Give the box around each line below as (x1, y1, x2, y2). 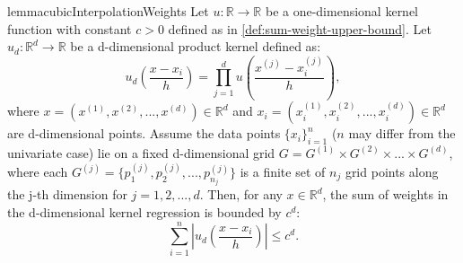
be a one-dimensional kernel (265, 2, 419, 20)
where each (7, 162, 68, 181)
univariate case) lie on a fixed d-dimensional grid (7, 143, 275, 162)
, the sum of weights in (322, 185, 449, 204)
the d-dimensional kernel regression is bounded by (7, 203, 282, 222)
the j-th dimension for (7, 185, 127, 204)
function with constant (7, 19, 132, 38)
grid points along (345, 162, 439, 181)
